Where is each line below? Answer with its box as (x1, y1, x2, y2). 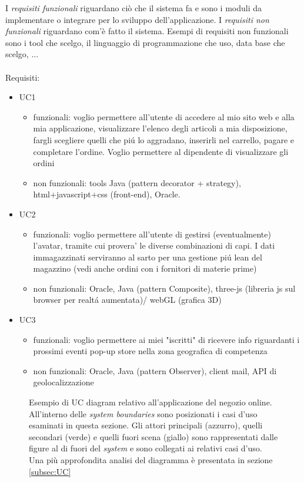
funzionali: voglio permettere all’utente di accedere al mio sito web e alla (33, 110, 295, 123)
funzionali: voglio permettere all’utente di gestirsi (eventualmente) (33, 227, 271, 240)
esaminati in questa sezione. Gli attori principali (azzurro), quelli (29, 419, 263, 431)
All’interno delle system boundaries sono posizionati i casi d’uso (29, 407, 258, 420)
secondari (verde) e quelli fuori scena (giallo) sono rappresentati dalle (29, 430, 278, 443)
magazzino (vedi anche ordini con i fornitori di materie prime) (33, 262, 257, 275)
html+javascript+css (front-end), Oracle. (33, 188, 181, 200)
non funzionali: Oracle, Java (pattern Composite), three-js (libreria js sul (33, 282, 296, 294)
